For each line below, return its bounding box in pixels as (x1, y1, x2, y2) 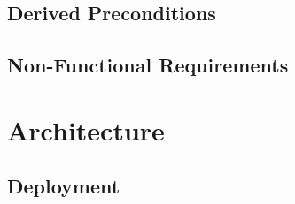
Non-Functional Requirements (7, 51, 289, 79)
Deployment (7, 172, 120, 200)
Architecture (7, 111, 165, 147)
